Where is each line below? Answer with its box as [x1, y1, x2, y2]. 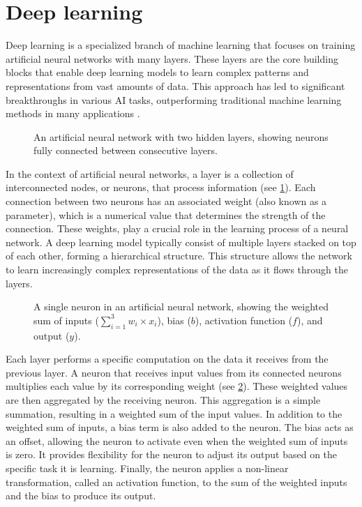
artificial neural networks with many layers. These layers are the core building [6, 51, 338, 66]
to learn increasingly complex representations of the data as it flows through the [6, 262, 348, 277]
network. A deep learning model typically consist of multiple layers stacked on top [6, 234, 356, 249]
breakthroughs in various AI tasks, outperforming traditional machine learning [6, 92, 342, 107]
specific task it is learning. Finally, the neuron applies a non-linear [6, 460, 289, 475]
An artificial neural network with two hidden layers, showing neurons [33, 129, 329, 144]
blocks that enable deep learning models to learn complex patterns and [6, 65, 309, 80]
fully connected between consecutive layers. [33, 143, 218, 158]
